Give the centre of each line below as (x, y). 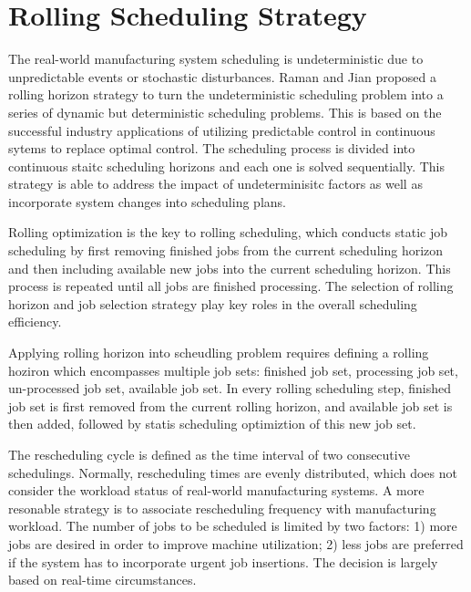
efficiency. (35, 322)
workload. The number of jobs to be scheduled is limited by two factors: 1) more (233, 526)
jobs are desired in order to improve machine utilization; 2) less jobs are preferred (236, 543)
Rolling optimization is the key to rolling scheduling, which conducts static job (228, 232)
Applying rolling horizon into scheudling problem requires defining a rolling (219, 353)
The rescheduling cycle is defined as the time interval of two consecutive (209, 454)
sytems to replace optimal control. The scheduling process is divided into (212, 148)
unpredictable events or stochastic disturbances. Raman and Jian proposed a (223, 76)
